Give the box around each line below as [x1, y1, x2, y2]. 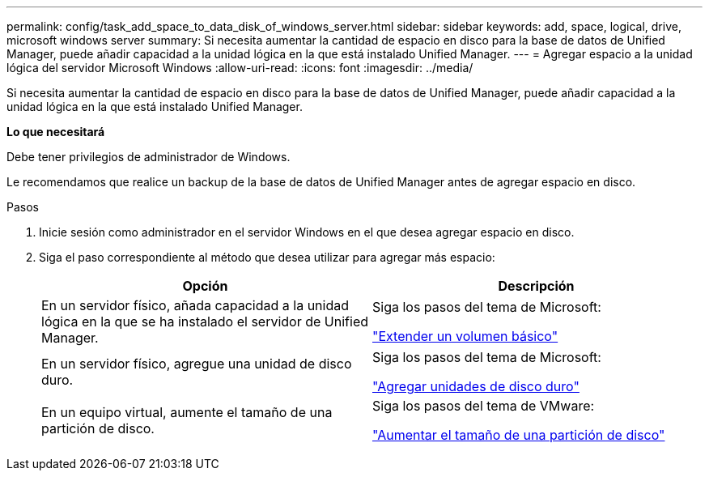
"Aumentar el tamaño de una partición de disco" [372, 427, 665, 443]
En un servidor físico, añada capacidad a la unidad [41, 297, 349, 313]
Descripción [498, 278, 575, 294]
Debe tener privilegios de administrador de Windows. [6, 150, 291, 164]
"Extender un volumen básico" [372, 328, 558, 344]
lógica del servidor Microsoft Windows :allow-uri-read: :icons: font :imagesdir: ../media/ [6, 61, 473, 75]
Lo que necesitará [6, 125, 105, 138]
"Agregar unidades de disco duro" [372, 378, 580, 394]
